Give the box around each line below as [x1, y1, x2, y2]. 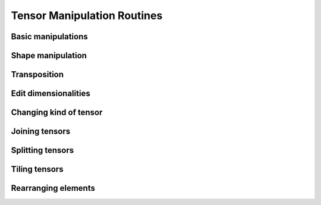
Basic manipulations [11, 31, 89, 42]
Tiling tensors [11, 164, 64, 175]
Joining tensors [11, 127, 71, 137]
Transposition [11, 70, 64, 80]
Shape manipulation [11, 51, 87, 61]
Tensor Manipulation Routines [11, 9, 163, 22]
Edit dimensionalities [11, 89, 90, 99]
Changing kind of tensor [11, 108, 103, 118]
